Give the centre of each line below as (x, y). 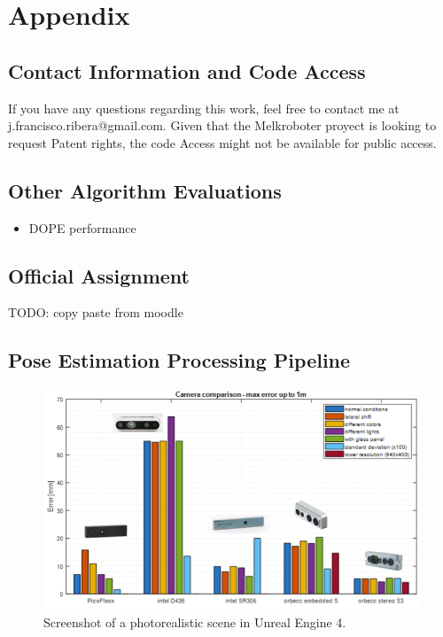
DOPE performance (82, 227)
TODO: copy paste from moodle (96, 312)
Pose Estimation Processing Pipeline (179, 360)
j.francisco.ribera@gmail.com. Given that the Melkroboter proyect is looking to (222, 125)
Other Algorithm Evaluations (145, 190)
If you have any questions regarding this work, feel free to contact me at (204, 108)
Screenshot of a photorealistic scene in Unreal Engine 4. (195, 621)
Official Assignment (99, 275)
